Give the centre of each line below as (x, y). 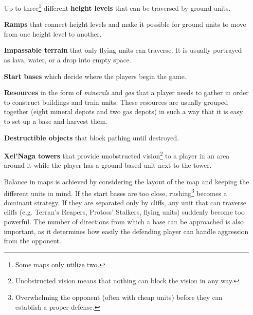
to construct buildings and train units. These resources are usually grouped (116, 102)
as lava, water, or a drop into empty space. (68, 60)
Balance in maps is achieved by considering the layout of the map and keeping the (126, 182)
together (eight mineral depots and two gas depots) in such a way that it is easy (124, 111)
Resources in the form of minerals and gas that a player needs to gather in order (126, 92)
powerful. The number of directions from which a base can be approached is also (124, 222)
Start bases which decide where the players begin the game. (95, 76)
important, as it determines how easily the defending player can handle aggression (126, 231)
